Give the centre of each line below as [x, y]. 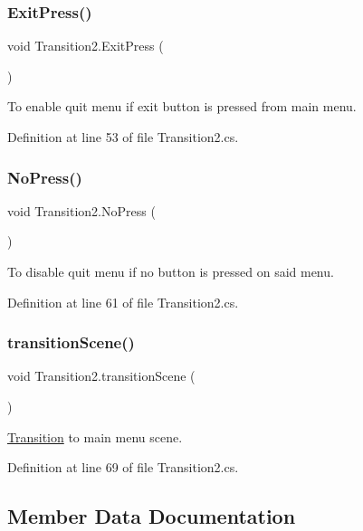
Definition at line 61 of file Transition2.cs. [123, 302]
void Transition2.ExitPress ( [86, 46]
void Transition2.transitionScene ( [101, 376]
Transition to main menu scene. [95, 436]
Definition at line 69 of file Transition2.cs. [123, 467]
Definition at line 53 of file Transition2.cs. [123, 137]
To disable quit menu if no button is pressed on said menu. [171, 271]
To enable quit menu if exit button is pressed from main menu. [182, 106]
